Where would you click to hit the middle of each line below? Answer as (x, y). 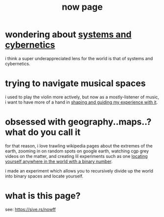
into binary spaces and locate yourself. (44, 176)
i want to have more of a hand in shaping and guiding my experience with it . (82, 102)
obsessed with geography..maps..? (78, 122)
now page (82, 7)
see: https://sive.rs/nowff (31, 209)
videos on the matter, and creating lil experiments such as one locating (76, 156)
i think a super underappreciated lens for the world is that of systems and (79, 58)
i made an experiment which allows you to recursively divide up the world (79, 171)
